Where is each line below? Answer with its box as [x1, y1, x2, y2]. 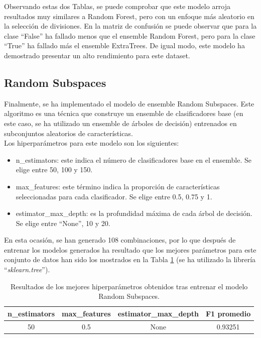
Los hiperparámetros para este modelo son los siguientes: [4, 138, 179, 148]
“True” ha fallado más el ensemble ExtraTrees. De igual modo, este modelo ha [4, 40, 245, 51]
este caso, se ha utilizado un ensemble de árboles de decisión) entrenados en [4, 118, 237, 128]
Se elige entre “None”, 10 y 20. [16, 217, 110, 228]
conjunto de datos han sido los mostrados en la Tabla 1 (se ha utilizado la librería [4, 254, 256, 265]
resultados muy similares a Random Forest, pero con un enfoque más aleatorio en [4, 11, 254, 21]
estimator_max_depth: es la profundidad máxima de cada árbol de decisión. [16, 208, 252, 218]
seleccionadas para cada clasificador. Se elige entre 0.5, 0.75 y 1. [16, 191, 212, 201]
